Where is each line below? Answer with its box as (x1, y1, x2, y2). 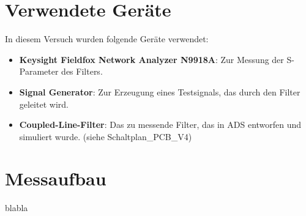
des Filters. (61, 65, 103, 78)
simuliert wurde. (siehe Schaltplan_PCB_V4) (19, 130, 192, 143)
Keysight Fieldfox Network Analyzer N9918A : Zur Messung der (19, 53, 284, 65)
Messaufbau (5, 166, 106, 191)
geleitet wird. (19, 97, 69, 110)
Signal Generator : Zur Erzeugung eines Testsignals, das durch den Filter (19, 85, 300, 98)
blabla (5, 201, 28, 214)
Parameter (19, 65, 59, 78)
